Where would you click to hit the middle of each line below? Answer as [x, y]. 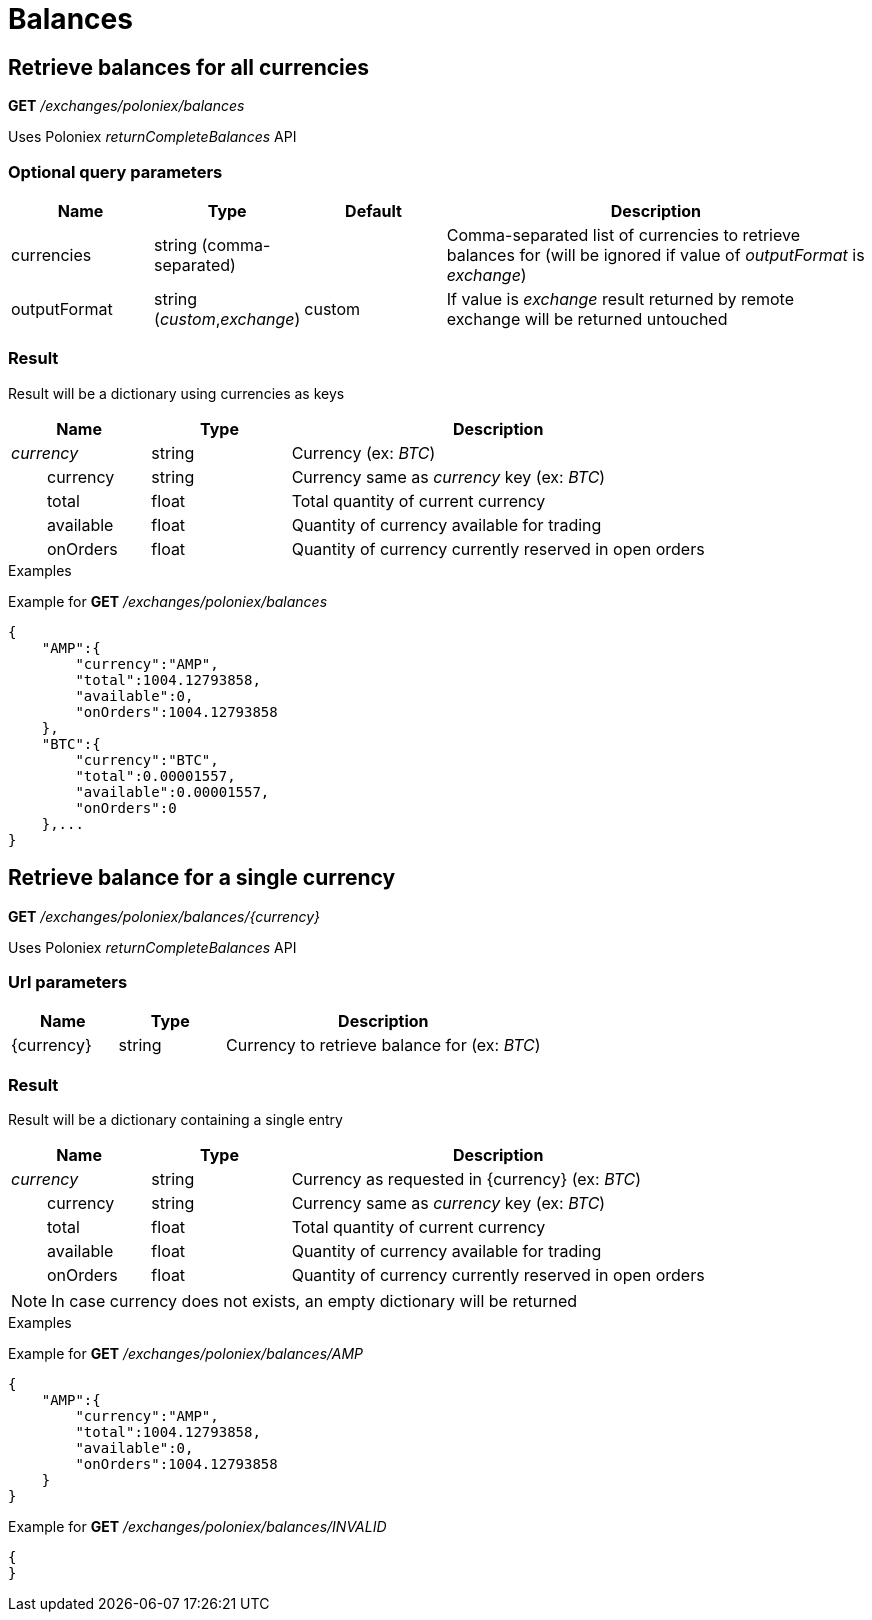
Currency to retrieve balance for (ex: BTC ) [383, 1045]
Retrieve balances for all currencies [189, 67]
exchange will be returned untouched [587, 318]
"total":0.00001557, [155, 775]
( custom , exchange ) [227, 318]
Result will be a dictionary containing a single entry [175, 1120]
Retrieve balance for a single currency [202, 878]
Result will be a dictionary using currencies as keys [176, 393]
